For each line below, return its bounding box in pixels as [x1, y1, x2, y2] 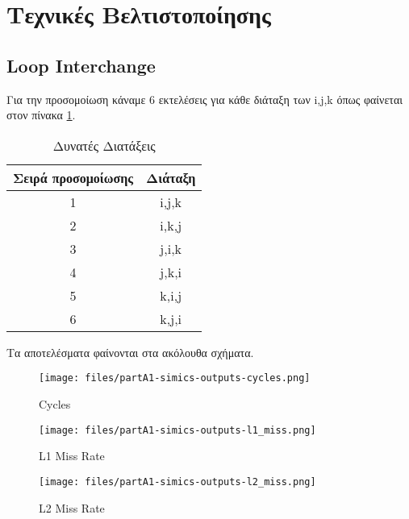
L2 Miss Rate [39, 499, 105, 516]
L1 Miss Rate [39, 447, 105, 464]
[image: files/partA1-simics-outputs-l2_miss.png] [39, 475, 316, 488]
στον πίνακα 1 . [6, 106, 76, 123]
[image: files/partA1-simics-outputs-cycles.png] [39, 372, 311, 384]
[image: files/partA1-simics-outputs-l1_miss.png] [39, 424, 316, 436]
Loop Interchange [6, 52, 156, 77]
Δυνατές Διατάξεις [52, 135, 156, 155]
